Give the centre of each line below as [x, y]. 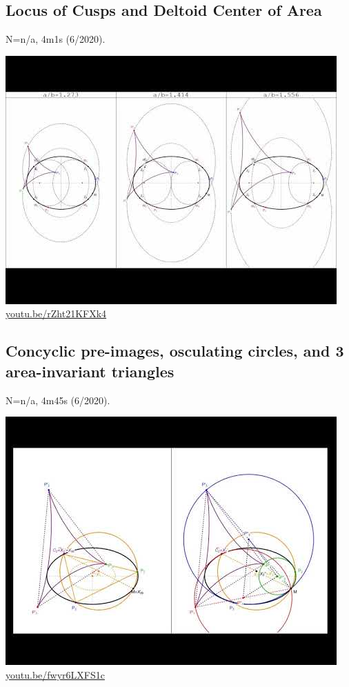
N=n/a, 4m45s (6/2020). [58, 400]
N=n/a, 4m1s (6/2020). [56, 39]
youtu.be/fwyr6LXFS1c [55, 674]
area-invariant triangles [90, 371]
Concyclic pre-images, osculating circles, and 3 [175, 351]
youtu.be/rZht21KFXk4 [56, 313]
